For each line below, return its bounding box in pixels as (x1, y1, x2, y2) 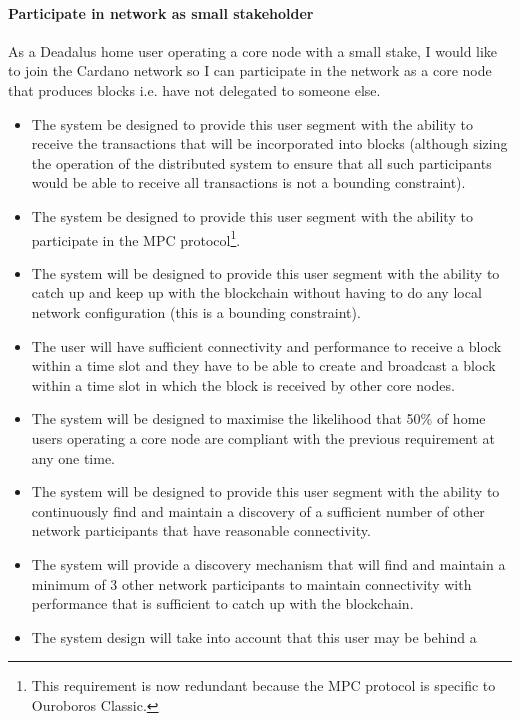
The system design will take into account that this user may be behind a (31, 626, 477, 647)
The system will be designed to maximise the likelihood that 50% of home (31, 408, 486, 429)
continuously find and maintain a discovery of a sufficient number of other (31, 500, 485, 521)
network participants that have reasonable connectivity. (31, 520, 371, 541)
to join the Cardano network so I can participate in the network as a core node (8, 60, 492, 81)
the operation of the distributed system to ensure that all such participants (31, 152, 492, 173)
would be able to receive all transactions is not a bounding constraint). (31, 172, 466, 193)
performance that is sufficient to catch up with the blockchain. (31, 593, 414, 614)
